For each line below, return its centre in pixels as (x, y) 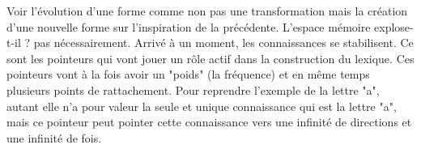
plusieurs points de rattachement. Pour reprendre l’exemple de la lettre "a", (193, 89)
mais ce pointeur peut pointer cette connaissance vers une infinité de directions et (209, 122)
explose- (394, 26)
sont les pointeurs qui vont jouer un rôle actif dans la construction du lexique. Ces (210, 58)
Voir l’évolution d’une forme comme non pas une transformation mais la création (207, 11)
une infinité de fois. (54, 137)
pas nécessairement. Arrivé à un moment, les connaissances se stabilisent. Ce (223, 43)
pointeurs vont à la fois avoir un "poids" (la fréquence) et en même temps (188, 74)
